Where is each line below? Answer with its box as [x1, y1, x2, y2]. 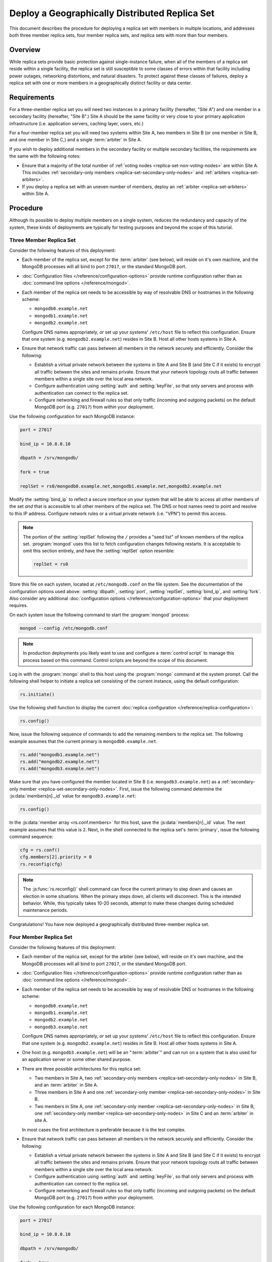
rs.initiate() [20, 692, 55, 698]
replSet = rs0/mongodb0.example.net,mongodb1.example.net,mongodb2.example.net [20, 483, 222, 489]
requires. [9, 602, 28, 608]
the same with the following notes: [9, 153, 81, 159]
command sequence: [9, 833, 53, 839]
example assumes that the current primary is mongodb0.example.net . [9, 738, 158, 744]
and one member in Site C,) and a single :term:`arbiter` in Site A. [9, 137, 142, 143]
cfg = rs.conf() [20, 847, 60, 853]
